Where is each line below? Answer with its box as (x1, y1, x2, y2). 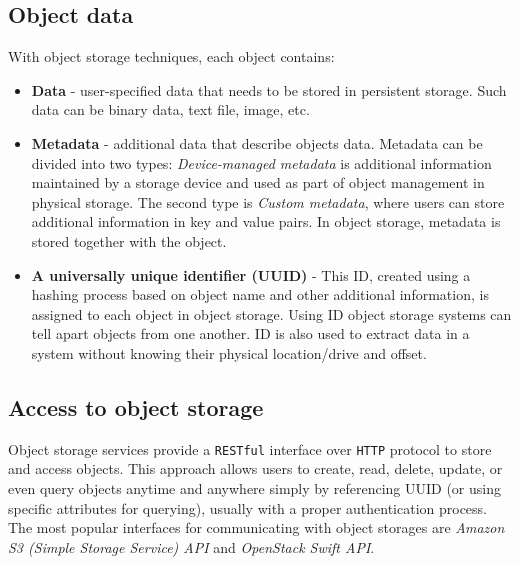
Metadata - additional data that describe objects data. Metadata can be (31, 132, 483, 153)
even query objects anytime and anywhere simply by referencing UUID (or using (8, 477, 501, 498)
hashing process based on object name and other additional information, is (31, 284, 489, 305)
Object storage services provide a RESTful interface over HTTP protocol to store (8, 438, 492, 459)
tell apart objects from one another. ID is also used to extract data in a (31, 323, 470, 344)
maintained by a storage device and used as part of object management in (31, 172, 485, 193)
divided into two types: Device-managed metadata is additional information (31, 152, 492, 173)
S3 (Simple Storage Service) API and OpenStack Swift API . (8, 536, 375, 557)
